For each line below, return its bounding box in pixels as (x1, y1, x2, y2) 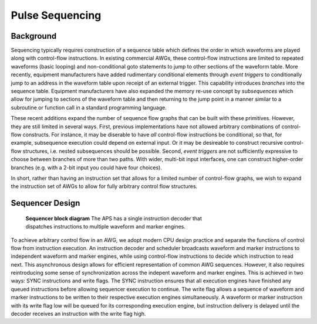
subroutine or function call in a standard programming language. (11, 104, 167, 111)
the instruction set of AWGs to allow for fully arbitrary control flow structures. (11, 183, 198, 190)
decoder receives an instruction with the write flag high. (11, 311, 146, 318)
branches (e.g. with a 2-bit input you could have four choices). (11, 164, 163, 171)
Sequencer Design (11, 198, 80, 208)
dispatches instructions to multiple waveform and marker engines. (25, 223, 186, 230)
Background (11, 31, 57, 41)
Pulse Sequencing (11, 9, 102, 22)
